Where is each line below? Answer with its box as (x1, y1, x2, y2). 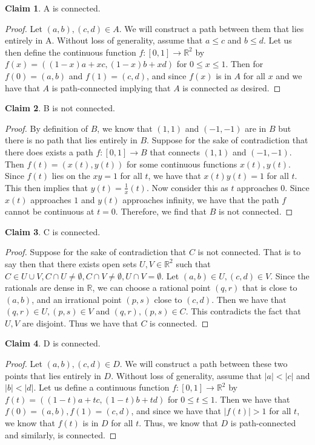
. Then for (225, 57, 264, 70)
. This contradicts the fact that (185, 305, 301, 317)
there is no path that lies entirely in (5, 134, 138, 146)
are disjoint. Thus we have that (22, 316, 138, 329)
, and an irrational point (31, 293, 122, 305)
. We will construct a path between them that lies (119, 22, 304, 34)
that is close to (242, 281, 297, 294)
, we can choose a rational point (92, 281, 211, 294)
